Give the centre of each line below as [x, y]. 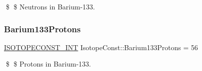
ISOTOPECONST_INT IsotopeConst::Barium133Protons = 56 [101, 47]
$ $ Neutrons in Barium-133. [50, 6]
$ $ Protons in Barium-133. [48, 64]
